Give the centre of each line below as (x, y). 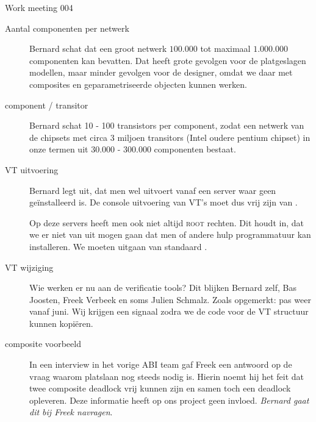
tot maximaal (225, 48)
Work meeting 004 (39, 7)
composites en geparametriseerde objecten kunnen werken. (138, 84)
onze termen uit (59, 149)
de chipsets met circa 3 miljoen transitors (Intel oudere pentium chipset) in (170, 137)
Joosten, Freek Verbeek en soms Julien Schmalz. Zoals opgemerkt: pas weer (170, 299)
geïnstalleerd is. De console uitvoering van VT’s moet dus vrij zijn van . (163, 202)
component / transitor (47, 105)
